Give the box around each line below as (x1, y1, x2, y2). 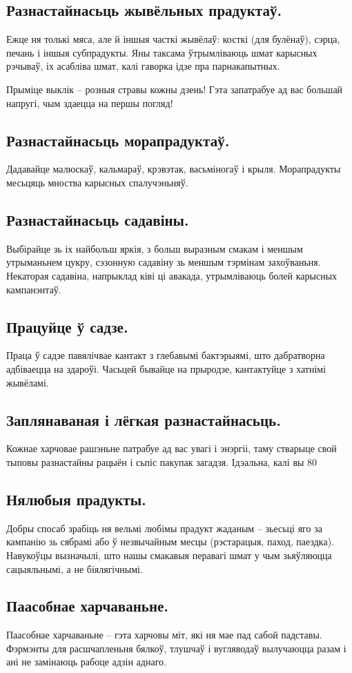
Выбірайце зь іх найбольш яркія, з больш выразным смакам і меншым (6, 241, 303, 255)
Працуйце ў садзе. (6, 315, 128, 337)
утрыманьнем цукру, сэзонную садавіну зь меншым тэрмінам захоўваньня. (6, 255, 321, 269)
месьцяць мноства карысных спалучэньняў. (6, 175, 188, 189)
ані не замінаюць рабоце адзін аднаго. (6, 654, 166, 669)
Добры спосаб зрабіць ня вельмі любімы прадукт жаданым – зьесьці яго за (6, 520, 322, 535)
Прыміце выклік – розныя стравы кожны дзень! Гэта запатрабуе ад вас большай (6, 81, 343, 96)
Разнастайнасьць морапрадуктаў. (6, 129, 230, 150)
